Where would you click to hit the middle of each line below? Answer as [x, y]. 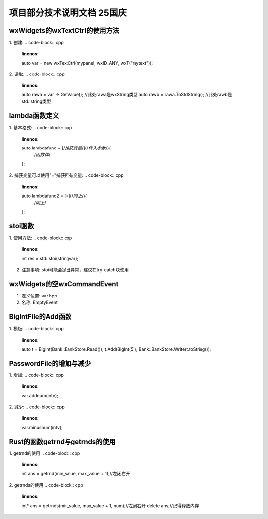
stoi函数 [22, 226]
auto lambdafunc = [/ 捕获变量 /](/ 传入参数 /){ [66, 148]
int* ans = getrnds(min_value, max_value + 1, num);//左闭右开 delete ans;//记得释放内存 [110, 505]
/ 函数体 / [42, 155]
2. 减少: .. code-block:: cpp [37, 407]
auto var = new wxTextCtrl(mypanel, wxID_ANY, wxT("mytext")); [87, 63]
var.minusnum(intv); [42, 427]
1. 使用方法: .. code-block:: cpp [41, 238]
